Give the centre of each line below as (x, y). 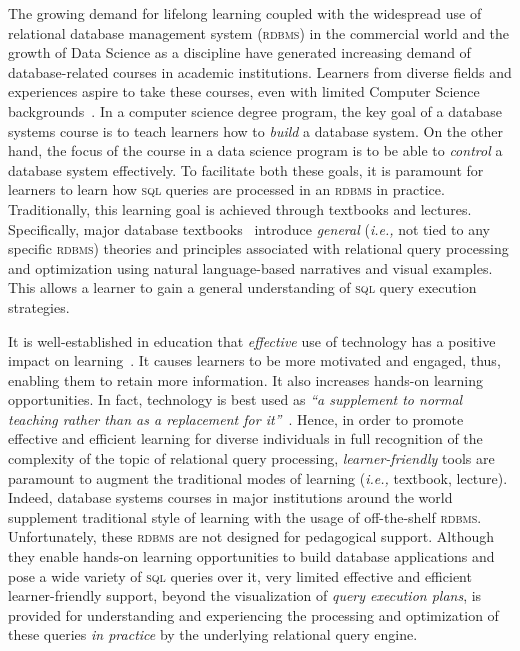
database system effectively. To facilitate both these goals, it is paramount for (246, 169)
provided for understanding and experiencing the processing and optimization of (253, 614)
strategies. (39, 306)
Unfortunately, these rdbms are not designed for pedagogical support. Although (251, 536)
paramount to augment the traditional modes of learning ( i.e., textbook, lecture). (258, 477)
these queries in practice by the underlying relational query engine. (213, 634)
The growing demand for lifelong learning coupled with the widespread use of (245, 13)
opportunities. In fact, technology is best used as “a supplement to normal (235, 399)
